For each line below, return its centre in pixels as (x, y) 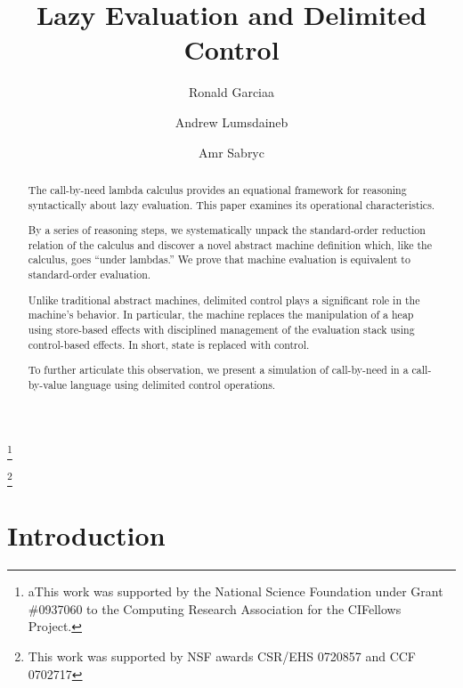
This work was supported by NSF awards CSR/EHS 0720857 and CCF (222, 656)
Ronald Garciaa (231, 92)
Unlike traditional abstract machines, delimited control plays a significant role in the (224, 299)
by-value (48, 384)
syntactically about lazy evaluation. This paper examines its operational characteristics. (231, 204)
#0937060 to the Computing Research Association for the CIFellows (215, 608)
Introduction (86, 535)
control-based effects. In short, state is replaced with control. (169, 344)
